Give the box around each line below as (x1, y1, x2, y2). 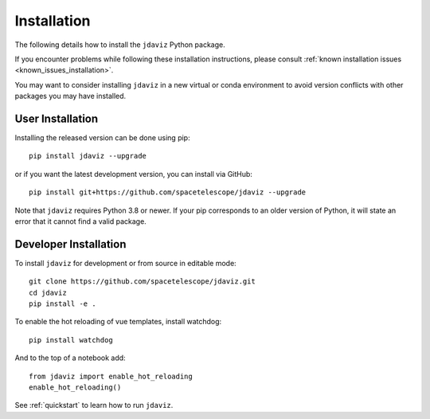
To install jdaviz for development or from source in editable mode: (14, 258, 236, 268)
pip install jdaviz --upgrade (29, 151, 147, 161)
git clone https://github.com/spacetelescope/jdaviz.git (29, 277, 256, 286)
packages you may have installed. (14, 92, 127, 101)
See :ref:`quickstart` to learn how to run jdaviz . (14, 401, 174, 410)
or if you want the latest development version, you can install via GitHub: (14, 169, 252, 178)
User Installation (14, 112, 99, 125)
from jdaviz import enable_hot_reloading (29, 371, 193, 381)
